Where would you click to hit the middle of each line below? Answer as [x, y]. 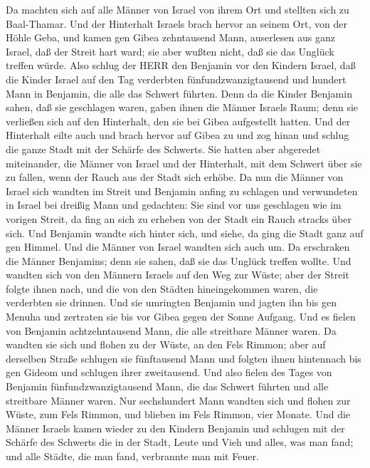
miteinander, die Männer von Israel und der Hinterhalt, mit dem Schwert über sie [184, 163]
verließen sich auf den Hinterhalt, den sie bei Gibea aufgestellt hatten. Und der [178, 121]
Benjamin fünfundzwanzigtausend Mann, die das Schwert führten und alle [167, 386]
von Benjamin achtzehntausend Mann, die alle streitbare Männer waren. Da [171, 330]
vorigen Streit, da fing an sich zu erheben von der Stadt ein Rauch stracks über [179, 218]
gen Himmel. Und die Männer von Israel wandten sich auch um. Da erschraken [178, 247]
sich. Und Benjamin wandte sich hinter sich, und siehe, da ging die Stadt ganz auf [185, 233]
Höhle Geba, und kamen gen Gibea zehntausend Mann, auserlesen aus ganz [170, 37]
